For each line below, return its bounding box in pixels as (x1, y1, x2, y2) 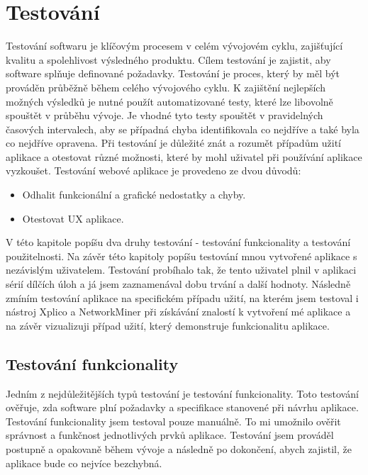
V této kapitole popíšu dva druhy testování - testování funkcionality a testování (6, 235, 351, 250)
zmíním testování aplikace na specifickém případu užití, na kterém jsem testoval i (6, 290, 359, 305)
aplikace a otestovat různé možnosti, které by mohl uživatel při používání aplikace (6, 149, 362, 164)
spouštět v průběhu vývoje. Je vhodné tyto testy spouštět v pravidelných (6, 108, 323, 123)
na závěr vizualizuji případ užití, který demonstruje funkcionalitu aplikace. (6, 318, 330, 332)
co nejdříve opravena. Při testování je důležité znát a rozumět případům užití (6, 135, 341, 150)
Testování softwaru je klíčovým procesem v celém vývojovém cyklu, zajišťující (6, 38, 343, 53)
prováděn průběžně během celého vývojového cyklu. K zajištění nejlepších (6, 79, 325, 94)
